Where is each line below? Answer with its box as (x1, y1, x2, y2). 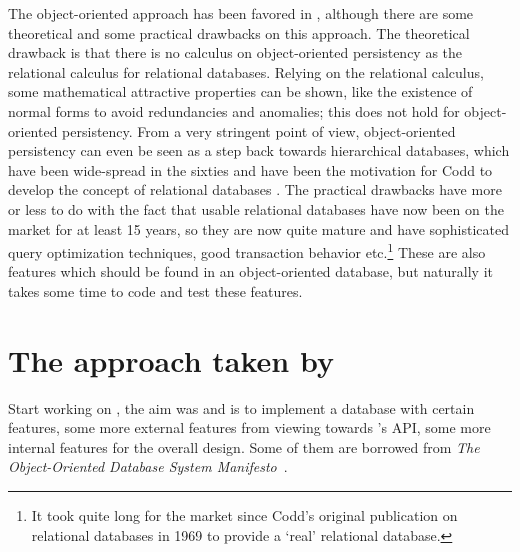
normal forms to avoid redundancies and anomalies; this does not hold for (8, 100, 460, 121)
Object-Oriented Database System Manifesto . (8, 456, 288, 477)
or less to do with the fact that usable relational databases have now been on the (8, 198, 504, 219)
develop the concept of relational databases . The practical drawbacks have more (8, 179, 502, 200)
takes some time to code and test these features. (8, 280, 303, 301)
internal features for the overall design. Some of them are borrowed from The (8, 436, 480, 457)
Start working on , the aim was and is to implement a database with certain (8, 397, 475, 418)
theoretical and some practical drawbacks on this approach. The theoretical (8, 22, 470, 43)
